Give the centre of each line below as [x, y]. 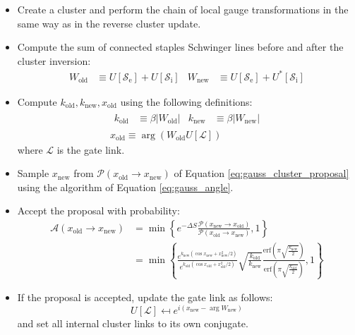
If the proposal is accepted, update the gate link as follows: [145, 297]
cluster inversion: [54, 60]
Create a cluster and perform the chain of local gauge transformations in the [183, 9]
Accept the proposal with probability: [98, 211]
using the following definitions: [186, 101]
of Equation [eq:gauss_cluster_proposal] [261, 173]
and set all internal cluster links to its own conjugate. [133, 323]
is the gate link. [91, 149]
